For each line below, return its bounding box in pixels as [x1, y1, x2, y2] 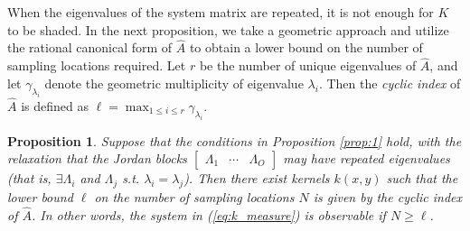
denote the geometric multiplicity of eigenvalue [44, 73, 304, 92]
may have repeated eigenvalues [283, 149, 450, 168]
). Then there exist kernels [183, 169, 330, 188]
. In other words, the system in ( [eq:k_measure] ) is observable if [31, 205, 386, 224]
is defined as [21, 96, 89, 115]
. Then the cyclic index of [318, 73, 461, 92]
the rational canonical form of [7, 38, 173, 57]
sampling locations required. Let [7, 56, 186, 75]
